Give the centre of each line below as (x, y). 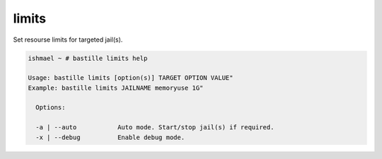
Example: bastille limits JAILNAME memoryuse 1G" (116, 88)
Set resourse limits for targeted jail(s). (68, 40)
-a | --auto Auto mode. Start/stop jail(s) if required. (155, 128)
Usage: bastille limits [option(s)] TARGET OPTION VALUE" (131, 78)
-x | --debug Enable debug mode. (110, 137)
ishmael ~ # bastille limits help (88, 58)
